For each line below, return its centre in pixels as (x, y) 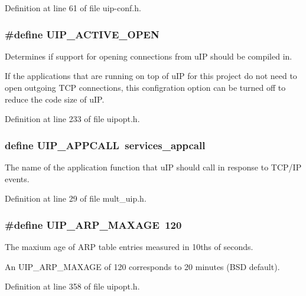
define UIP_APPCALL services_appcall (105, 145)
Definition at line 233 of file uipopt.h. (72, 119)
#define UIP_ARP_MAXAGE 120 (93, 224)
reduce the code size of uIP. (55, 99)
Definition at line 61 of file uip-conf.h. (73, 8)
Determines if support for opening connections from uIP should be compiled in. (149, 56)
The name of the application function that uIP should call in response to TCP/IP (153, 167)
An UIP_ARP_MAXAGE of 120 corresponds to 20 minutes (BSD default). (142, 266)
